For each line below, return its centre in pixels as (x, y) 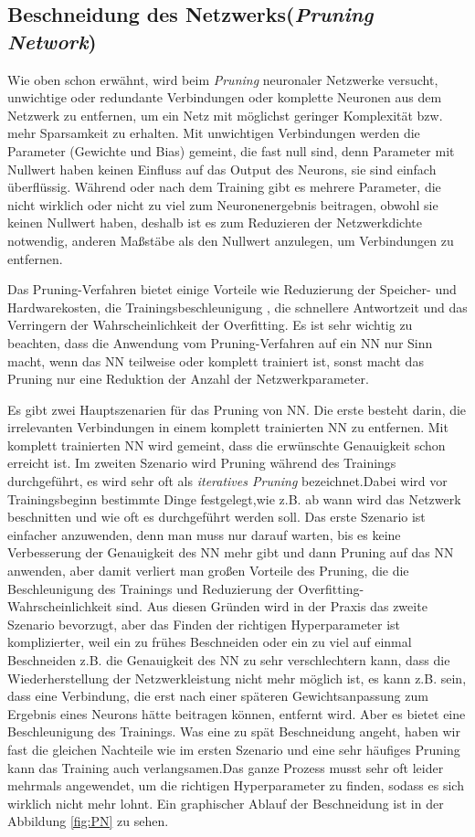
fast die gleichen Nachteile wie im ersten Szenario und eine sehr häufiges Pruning (234, 749)
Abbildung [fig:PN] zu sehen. (88, 821)
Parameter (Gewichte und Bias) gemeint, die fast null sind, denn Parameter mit (231, 150)
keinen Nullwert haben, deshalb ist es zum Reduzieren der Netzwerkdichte (215, 222)
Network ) (52, 41)
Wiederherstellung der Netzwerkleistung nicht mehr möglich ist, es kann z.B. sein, (237, 678)
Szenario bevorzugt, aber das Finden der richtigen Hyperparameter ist (204, 624)
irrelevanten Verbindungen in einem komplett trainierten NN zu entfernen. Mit (228, 427)
